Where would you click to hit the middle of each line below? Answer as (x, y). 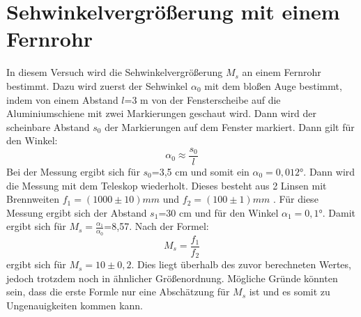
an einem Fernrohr (282, 72)
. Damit (339, 212)
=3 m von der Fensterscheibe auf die (202, 99)
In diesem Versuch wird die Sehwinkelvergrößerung (115, 72)
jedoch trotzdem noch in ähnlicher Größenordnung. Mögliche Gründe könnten (172, 278)
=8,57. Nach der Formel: (156, 226)
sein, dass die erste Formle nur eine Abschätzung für (118, 292)
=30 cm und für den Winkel (218, 212)
